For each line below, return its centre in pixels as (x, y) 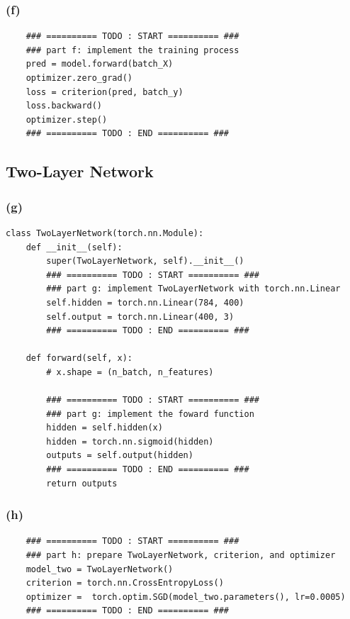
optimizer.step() (67, 119)
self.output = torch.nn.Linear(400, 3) (140, 317)
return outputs (82, 483)
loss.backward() (64, 106)
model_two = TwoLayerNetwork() (100, 569)
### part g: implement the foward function (150, 414)
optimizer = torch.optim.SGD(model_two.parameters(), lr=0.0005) (186, 597)
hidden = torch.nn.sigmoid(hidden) (130, 441)
